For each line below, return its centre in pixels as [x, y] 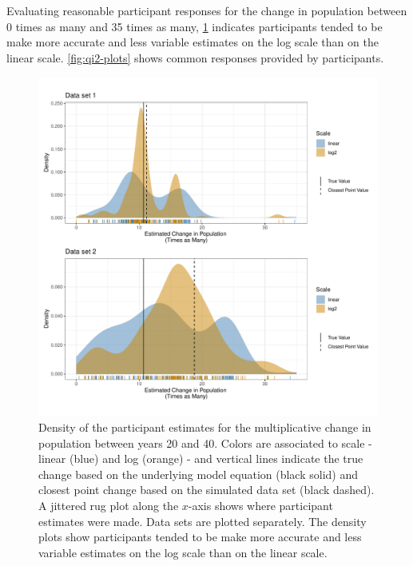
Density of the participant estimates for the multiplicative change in [205, 426]
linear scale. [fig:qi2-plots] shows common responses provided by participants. [195, 57]
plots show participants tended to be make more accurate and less [200, 537]
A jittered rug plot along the [109, 505]
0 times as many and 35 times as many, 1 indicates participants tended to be [195, 26]
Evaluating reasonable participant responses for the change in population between [207, 10]
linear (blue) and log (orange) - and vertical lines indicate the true [201, 458]
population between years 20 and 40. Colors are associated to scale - [205, 442]
